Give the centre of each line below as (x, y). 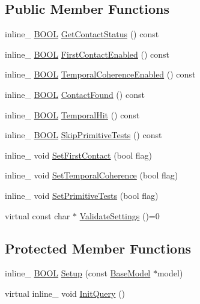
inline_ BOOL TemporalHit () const (72, 114)
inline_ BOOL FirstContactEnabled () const (87, 54)
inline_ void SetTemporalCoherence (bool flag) (92, 175)
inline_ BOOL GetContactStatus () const (82, 34)
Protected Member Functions (98, 248)
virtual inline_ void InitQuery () (65, 293)
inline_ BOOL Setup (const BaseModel (78, 273)
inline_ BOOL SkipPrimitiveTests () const (83, 135)
